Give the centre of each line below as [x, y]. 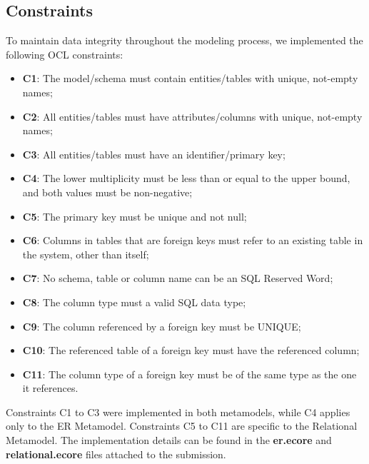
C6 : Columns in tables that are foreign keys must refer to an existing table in [193, 240]
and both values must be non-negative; [107, 192]
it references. [50, 388]
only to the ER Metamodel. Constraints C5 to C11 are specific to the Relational [182, 426]
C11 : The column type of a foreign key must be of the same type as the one [189, 374]
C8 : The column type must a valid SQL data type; [134, 302]
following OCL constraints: [65, 54]
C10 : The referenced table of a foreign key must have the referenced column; [191, 350]
